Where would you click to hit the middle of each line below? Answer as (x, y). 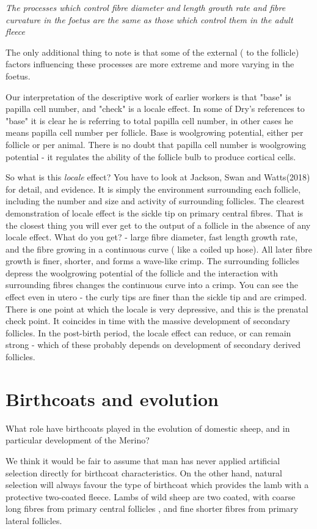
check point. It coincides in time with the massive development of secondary (148, 321)
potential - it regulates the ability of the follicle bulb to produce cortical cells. (151, 156)
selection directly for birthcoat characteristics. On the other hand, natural (144, 472)
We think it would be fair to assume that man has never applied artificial (143, 460)
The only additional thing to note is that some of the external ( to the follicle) (152, 52)
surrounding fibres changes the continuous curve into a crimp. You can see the (152, 285)
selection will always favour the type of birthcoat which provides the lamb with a (157, 485)
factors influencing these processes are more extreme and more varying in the (150, 64)
